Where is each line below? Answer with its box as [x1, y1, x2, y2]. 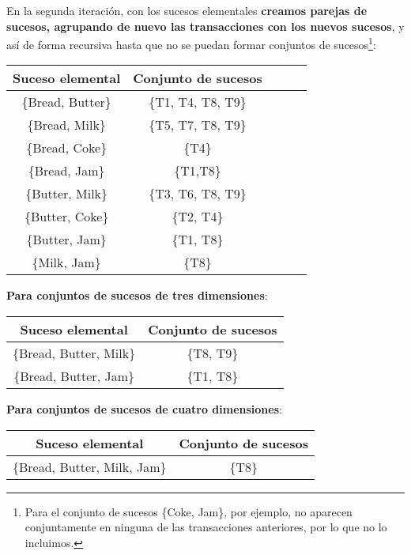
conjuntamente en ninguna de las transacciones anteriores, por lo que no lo [25, 519, 387, 535]
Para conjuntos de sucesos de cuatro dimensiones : [6, 401, 282, 417]
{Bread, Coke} [26, 138, 107, 157]
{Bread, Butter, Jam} [13, 367, 134, 386]
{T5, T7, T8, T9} [149, 115, 247, 134]
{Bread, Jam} [28, 161, 105, 180]
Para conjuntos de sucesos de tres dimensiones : [6, 287, 268, 304]
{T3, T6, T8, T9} [149, 184, 247, 203]
